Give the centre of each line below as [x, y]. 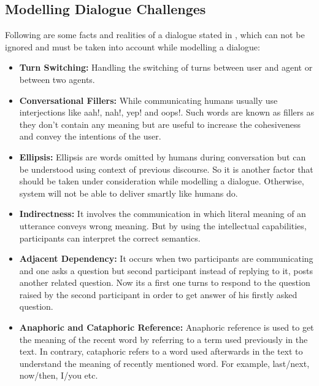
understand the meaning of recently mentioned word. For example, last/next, [164, 363]
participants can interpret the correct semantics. [110, 238]
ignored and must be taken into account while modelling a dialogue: [133, 46]
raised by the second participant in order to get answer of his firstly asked [158, 294]
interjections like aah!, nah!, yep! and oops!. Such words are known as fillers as [167, 112]
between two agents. [57, 79]
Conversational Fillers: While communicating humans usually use [148, 100]
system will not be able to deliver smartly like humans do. [129, 193]
